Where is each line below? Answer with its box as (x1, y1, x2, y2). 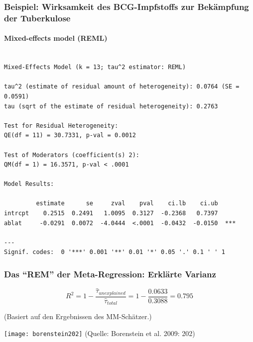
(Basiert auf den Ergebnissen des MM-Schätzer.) (4, 311, 152, 322)
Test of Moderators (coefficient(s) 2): (4, 151, 140, 159)
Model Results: (4, 180, 54, 188)
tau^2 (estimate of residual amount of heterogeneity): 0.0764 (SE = (4, 83, 240, 90)
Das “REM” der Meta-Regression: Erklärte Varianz (4, 267, 216, 280)
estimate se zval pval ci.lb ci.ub (36, 200, 218, 207)
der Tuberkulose (4, 11, 71, 24)
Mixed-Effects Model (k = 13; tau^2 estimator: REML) (4, 64, 186, 71)
